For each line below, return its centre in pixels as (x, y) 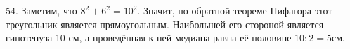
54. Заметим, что (41, 10)
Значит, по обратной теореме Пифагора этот (238, 10)
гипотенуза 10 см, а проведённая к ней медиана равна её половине (149, 38)
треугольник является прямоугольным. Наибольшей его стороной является (165, 24)
